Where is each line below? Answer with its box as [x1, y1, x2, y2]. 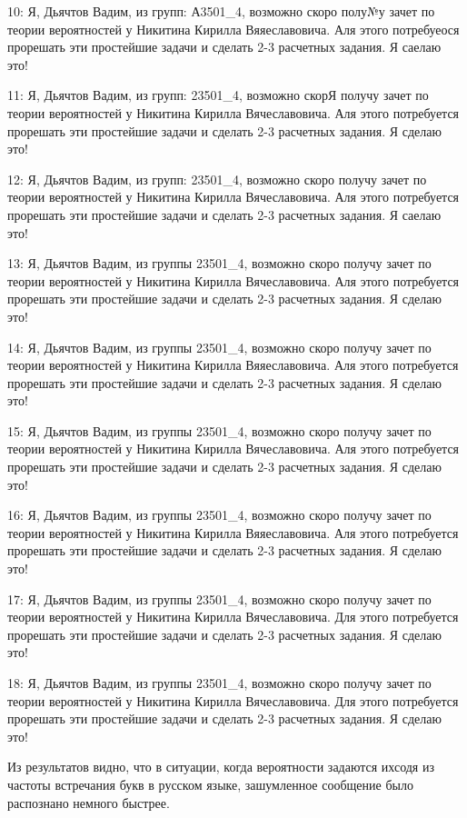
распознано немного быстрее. [7, 793, 170, 812]
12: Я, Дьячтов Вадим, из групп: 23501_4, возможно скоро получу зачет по [7, 169, 427, 188]
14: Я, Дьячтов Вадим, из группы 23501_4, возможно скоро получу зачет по [7, 337, 432, 356]
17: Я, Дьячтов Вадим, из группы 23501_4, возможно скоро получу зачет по [7, 589, 432, 608]
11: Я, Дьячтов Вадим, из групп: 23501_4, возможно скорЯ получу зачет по [7, 85, 429, 105]
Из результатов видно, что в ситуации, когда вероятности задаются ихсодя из [7, 757, 434, 776]
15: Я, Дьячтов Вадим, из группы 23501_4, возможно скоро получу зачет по [7, 421, 432, 440]
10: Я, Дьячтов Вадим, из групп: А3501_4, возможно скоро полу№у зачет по [7, 2, 435, 20]
